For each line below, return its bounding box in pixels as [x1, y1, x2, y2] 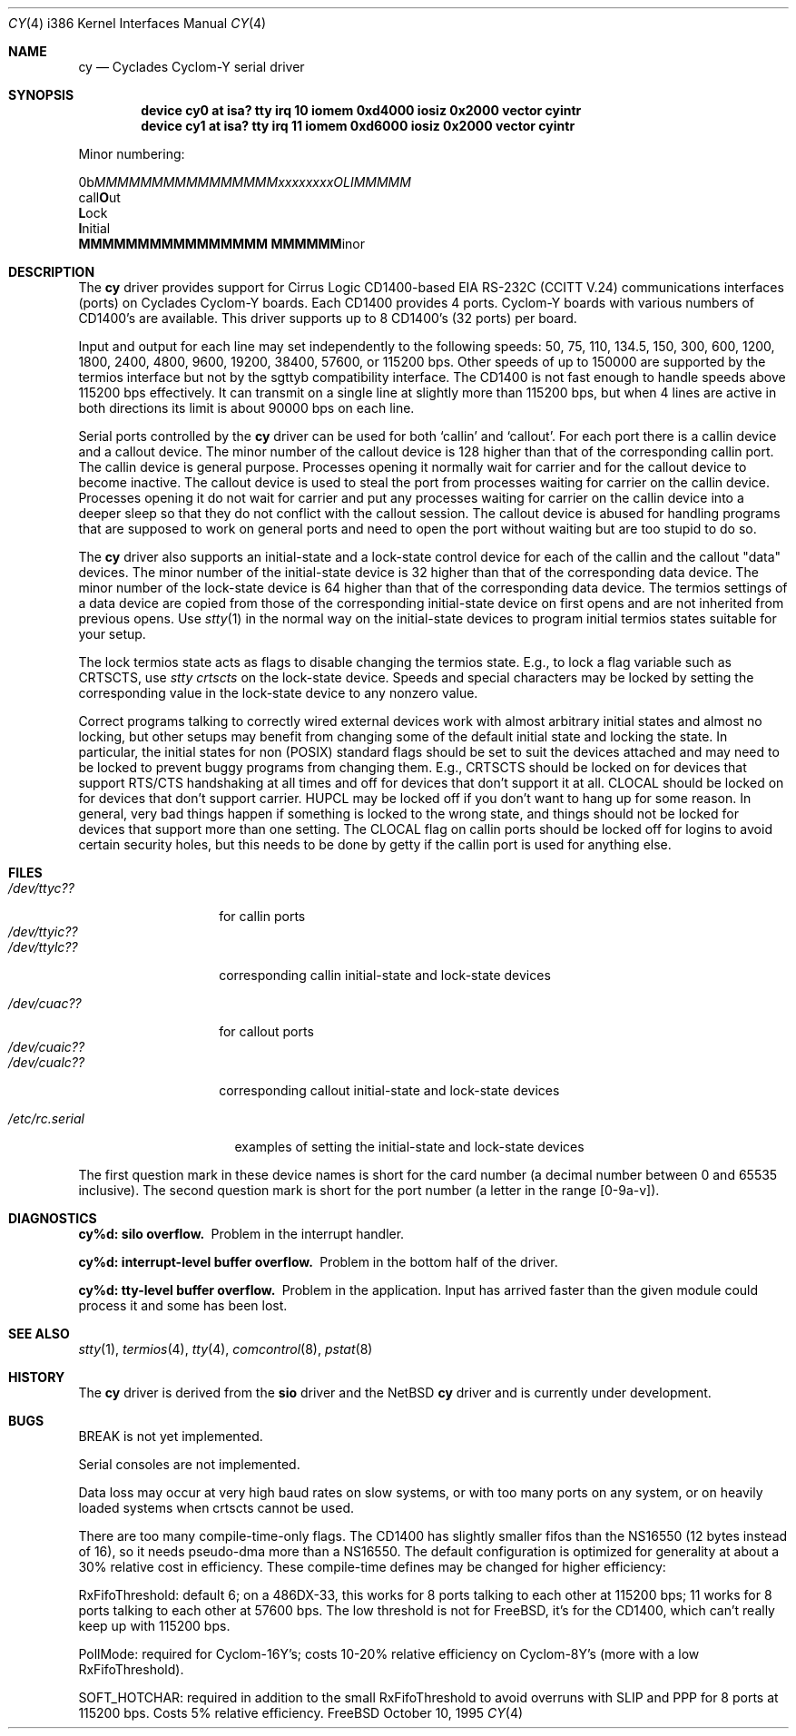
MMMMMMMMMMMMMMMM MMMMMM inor [78, 236, 365, 251]
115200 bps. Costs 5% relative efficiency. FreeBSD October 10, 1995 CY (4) [78, 1705, 524, 1721]
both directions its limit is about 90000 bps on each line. [78, 400, 415, 416]
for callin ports [219, 908, 306, 924]
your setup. [78, 626, 146, 642]
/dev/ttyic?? [8, 924, 78, 939]
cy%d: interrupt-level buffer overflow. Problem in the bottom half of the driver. [78, 1254, 558, 1270]
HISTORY [8, 1369, 65, 1385]
